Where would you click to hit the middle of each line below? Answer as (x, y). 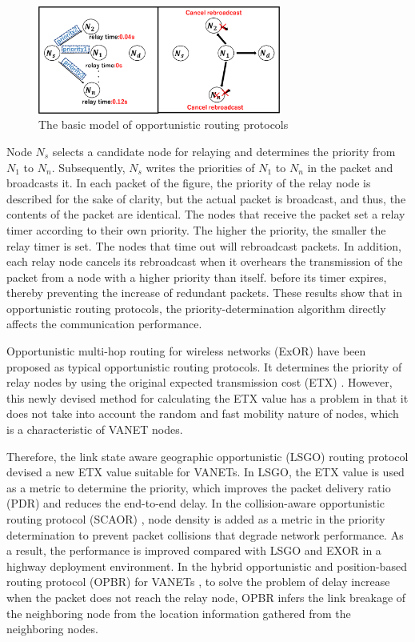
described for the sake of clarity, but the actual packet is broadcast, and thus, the (206, 198)
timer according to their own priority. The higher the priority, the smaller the (196, 229)
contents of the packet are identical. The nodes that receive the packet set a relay (206, 214)
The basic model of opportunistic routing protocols (164, 124)
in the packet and (350, 167)
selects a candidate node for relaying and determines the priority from (224, 151)
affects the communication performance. (104, 324)
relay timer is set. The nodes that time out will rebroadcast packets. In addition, (204, 245)
